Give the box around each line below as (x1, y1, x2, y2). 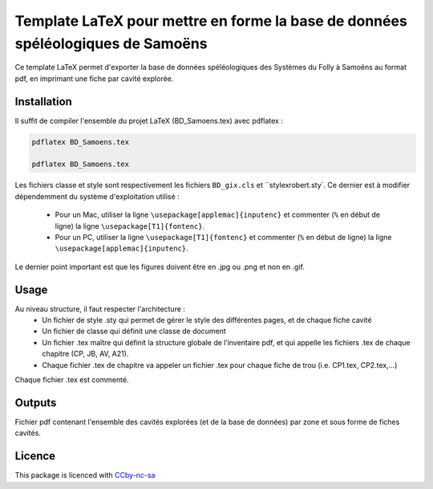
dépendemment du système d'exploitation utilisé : (14, 191, 180, 201)
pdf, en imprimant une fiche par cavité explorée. (14, 73, 174, 84)
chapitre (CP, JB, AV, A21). (42, 349, 129, 359)
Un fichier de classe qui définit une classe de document (42, 326, 226, 336)
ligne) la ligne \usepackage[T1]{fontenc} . (55, 221, 204, 230)
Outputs (14, 396, 57, 410)
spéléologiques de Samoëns (14, 35, 208, 52)
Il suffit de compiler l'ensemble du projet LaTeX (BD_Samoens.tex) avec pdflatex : (14, 116, 284, 125)
